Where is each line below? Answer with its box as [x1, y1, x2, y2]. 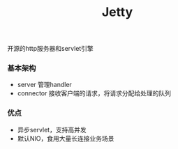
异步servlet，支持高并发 [17, 125, 87, 134]
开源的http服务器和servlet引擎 [7, 45, 94, 53]
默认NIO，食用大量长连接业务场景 [17, 134, 114, 143]
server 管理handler [17, 81, 72, 89]
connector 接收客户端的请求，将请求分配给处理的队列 [17, 89, 171, 97]
